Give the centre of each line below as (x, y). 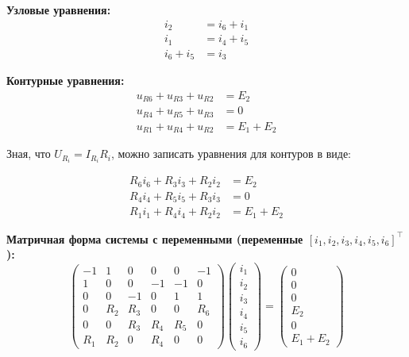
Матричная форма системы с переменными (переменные (155, 238)
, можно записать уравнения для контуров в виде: (231, 154)
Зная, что (29, 154)
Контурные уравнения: (66, 81)
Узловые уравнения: (59, 10)
